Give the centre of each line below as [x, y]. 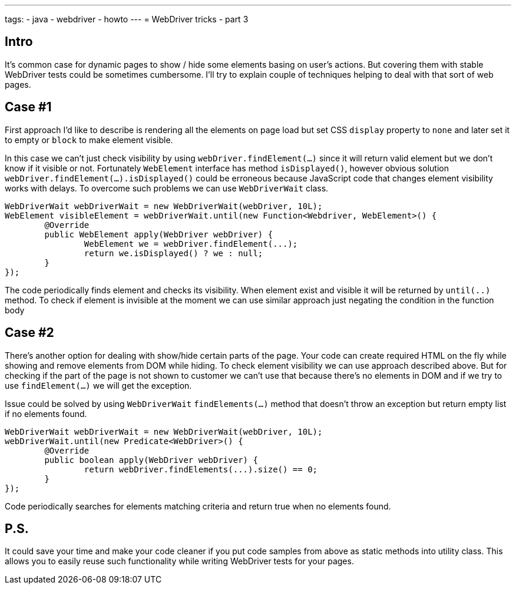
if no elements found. [46, 413]
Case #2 [29, 333]
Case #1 [28, 107]
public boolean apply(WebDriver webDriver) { [151, 460]
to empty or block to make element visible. [89, 140]
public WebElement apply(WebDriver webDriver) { [159, 234]
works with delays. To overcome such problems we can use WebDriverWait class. [167, 188]
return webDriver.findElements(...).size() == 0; [201, 469]
